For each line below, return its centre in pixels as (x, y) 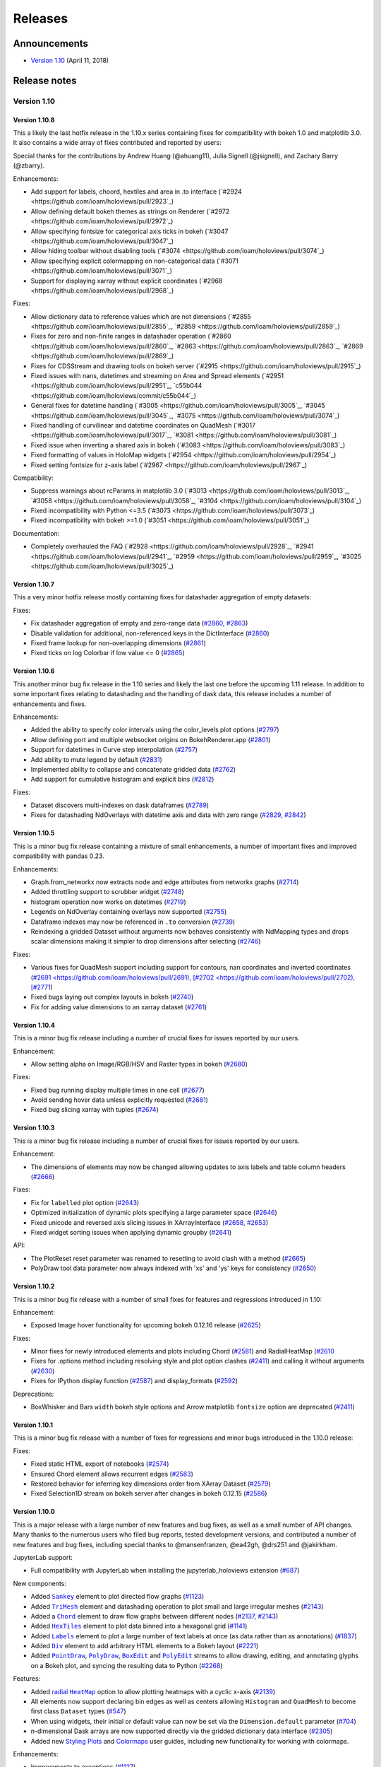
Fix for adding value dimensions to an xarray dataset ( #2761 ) (119, 1006)
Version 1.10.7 (34, 585)
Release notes (45, 80)
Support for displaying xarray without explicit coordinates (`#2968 (127, 281)
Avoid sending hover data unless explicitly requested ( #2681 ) (119, 1100)
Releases (41, 18)
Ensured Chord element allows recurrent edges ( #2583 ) (112, 1474)
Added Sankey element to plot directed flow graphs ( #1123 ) (117, 1597)
